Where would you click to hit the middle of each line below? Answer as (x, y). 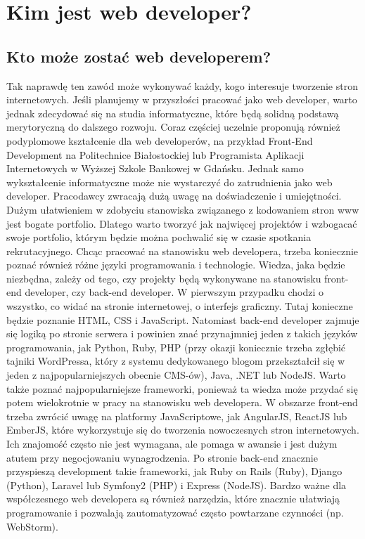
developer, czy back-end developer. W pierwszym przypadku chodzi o (174, 292)
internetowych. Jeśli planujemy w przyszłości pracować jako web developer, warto (182, 99)
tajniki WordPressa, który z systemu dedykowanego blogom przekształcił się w (176, 361)
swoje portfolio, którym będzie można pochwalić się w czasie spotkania (159, 237)
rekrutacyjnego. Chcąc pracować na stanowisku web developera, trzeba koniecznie (182, 251)
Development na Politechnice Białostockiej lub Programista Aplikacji (155, 154)
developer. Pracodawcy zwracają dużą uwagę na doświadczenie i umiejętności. (174, 196)
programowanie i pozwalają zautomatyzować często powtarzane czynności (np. (175, 512)
